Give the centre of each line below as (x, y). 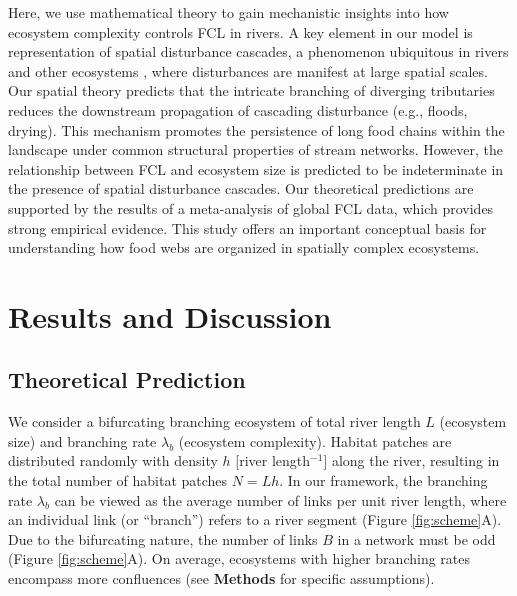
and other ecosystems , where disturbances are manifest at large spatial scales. (248, 70)
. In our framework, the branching (383, 480)
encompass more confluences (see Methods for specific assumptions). (221, 578)
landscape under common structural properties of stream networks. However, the (255, 149)
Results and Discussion (170, 315)
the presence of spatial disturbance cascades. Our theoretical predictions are (241, 188)
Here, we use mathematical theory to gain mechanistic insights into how (228, 12)
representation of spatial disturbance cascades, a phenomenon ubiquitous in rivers (258, 51)
